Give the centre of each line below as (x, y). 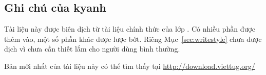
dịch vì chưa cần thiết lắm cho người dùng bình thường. (92, 49)
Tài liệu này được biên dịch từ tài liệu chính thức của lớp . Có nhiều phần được (130, 29)
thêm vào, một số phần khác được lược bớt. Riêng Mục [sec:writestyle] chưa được (133, 39)
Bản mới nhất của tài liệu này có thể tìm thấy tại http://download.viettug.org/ (130, 66)
